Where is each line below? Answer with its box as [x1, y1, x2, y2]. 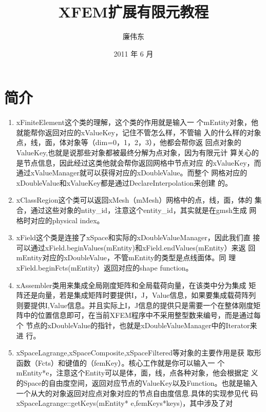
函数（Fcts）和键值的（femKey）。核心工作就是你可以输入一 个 [16, 357, 225, 368]
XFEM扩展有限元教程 [58, 1, 209, 22]
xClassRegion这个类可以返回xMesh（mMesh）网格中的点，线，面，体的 [16, 194, 253, 205]
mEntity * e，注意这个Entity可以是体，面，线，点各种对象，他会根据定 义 [16, 367, 258, 378]
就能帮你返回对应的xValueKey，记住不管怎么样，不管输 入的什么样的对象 [16, 127, 261, 137]
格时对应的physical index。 [16, 214, 104, 225]
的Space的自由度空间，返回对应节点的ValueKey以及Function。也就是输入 [16, 377, 258, 388]
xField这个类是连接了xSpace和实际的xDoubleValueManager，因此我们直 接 [16, 232, 260, 243]
